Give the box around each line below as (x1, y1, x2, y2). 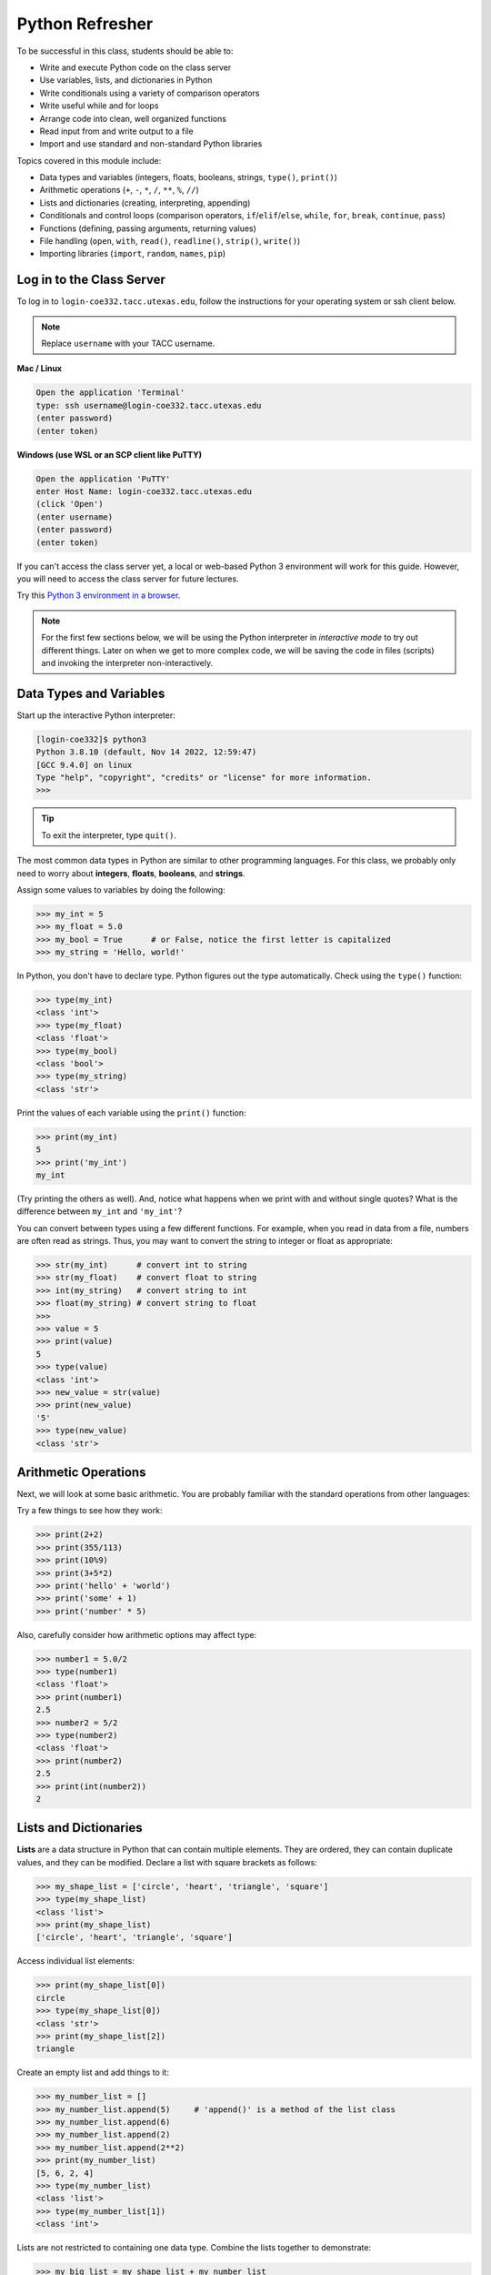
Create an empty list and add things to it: (16, 2067, 170, 2078)
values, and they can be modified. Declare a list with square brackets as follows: (16, 1856, 318, 1867)
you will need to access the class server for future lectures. (16, 573, 240, 584)
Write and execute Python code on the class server (39, 62, 232, 73)
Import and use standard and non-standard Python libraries (39, 138, 263, 149)
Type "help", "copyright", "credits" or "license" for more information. (35, 772, 372, 783)
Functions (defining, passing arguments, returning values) (39, 223, 256, 234)
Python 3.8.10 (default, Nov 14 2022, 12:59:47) (35, 747, 257, 757)
